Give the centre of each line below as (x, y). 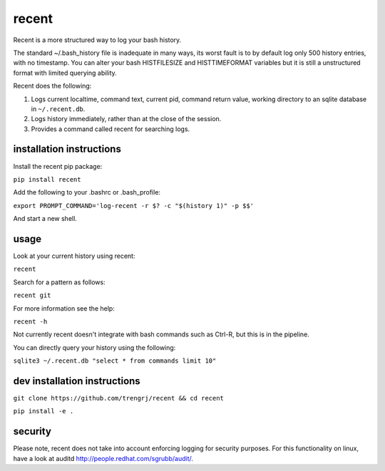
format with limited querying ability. (65, 73)
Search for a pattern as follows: (60, 282)
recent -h (30, 322)
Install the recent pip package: (58, 166)
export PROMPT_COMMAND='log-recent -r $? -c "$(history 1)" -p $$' (134, 206)
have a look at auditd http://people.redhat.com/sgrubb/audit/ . (103, 458)
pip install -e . (43, 411)
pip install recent (47, 179)
